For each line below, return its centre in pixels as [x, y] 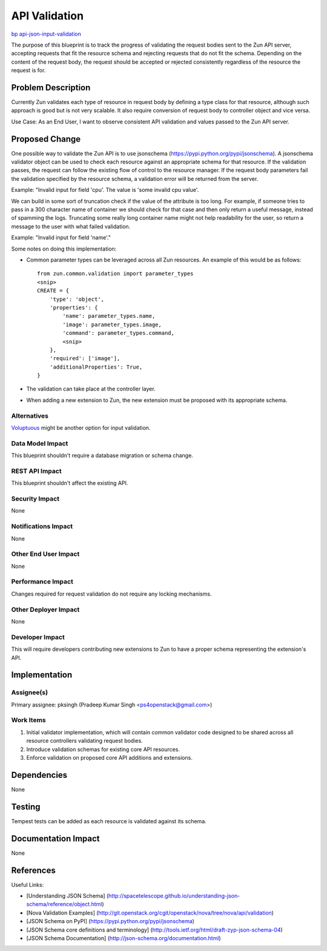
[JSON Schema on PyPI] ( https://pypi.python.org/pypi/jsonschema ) [111, 921]
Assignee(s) [30, 693]
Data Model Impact [40, 443]
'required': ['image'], [85, 358]
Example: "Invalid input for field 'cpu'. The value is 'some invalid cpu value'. [105, 190]
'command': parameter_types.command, [119, 333]
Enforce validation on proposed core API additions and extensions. [110, 757]
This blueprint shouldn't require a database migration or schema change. [102, 456]
